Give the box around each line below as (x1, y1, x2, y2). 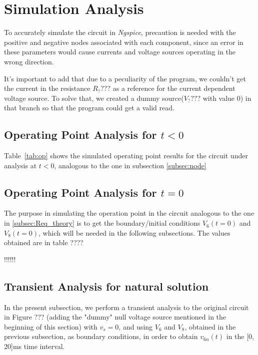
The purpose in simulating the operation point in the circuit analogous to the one (4, 208, 254, 218)
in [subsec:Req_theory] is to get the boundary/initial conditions (4, 218, 200, 228)
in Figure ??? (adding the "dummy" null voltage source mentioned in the (4, 312, 226, 322)
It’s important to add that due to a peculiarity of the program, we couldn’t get (4, 73, 246, 83)
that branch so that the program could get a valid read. (4, 102, 174, 113)
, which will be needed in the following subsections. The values (38, 227, 230, 238)
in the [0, (226, 331, 254, 342)
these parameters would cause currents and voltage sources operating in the (4, 46, 236, 57)
